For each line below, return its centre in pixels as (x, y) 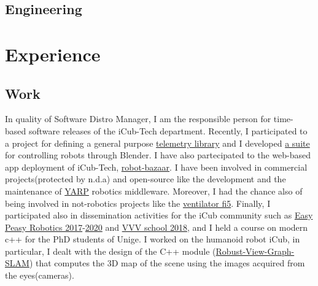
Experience (53, 54)
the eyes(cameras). (40, 275)
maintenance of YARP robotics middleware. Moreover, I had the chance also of (154, 191)
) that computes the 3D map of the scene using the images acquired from (167, 263)
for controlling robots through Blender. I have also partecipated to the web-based (158, 155)
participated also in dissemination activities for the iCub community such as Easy (159, 215)
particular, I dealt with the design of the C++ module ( (111, 251)
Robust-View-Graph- (255, 251)
